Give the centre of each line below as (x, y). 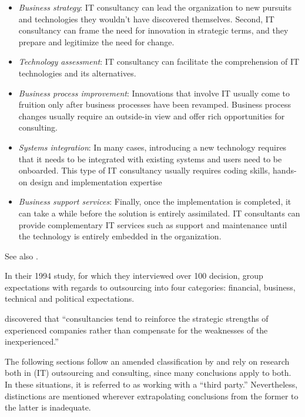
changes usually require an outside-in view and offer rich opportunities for (152, 116)
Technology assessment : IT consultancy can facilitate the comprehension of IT (159, 61)
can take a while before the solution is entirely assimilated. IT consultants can (159, 213)
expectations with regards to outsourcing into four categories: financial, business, (150, 287)
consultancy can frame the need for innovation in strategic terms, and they (153, 30)
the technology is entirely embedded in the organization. (120, 236)
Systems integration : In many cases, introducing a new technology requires (152, 147)
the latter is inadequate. (48, 407)
